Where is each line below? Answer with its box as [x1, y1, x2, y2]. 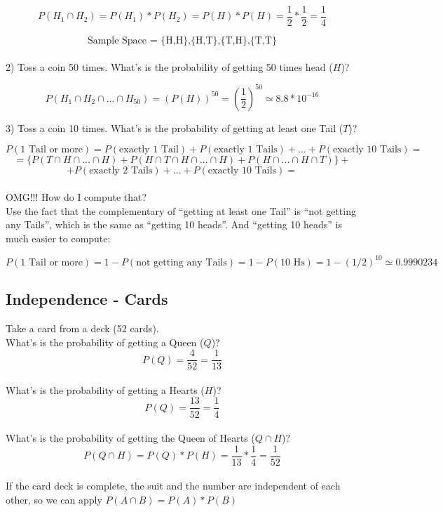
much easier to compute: [6, 230, 111, 245]
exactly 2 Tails [89, 166, 153, 176]
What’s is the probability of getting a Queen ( [6, 334, 204, 349]
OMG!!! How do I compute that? [6, 189, 147, 204]
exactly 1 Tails [214, 145, 278, 155]
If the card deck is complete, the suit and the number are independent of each [6, 478, 341, 493]
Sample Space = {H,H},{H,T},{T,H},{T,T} [88, 36, 277, 46]
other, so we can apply [6, 492, 102, 506]
